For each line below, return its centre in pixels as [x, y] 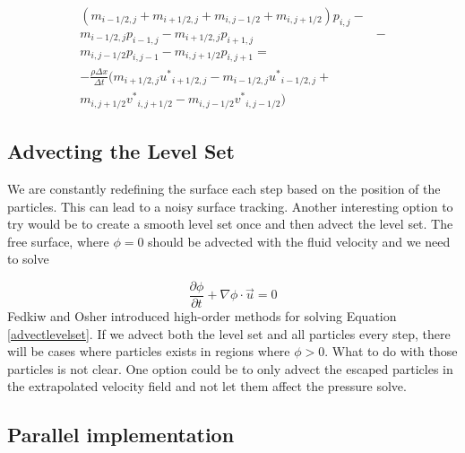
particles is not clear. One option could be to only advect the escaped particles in [230, 368]
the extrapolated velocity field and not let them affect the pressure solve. [207, 386]
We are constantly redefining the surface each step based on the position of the [224, 189]
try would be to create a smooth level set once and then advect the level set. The [230, 224]
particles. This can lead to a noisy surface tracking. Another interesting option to [230, 206]
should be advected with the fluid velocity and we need [299, 241]
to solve [28, 259]
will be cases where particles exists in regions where [149, 351]
